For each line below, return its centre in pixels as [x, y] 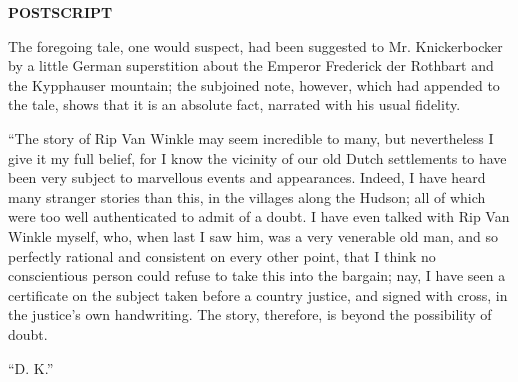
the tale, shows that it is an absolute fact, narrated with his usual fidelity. [234, 104]
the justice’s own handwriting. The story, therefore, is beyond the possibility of [250, 314]
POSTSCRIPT [60, 12]
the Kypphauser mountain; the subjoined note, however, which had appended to [254, 84]
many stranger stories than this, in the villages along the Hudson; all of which [247, 196]
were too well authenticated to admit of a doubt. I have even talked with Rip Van [259, 216]
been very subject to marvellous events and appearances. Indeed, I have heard [247, 177]
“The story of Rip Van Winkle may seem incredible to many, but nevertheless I [251, 137]
